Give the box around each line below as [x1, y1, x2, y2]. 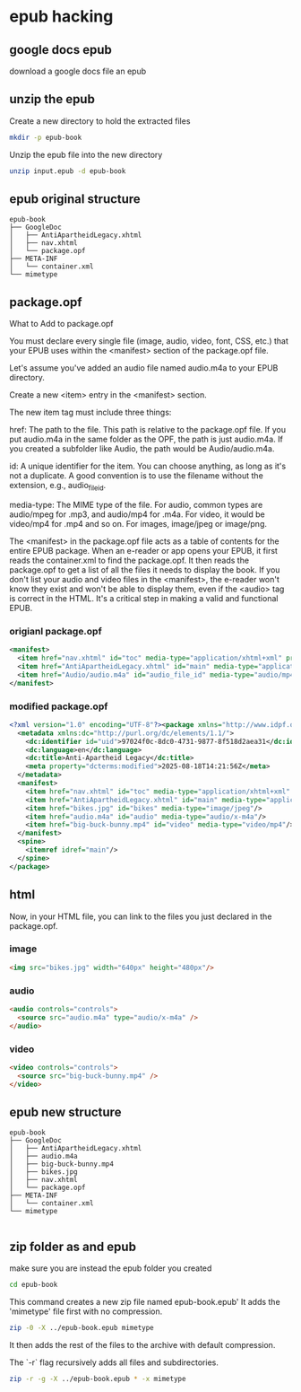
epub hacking [9, 6, 114, 27]
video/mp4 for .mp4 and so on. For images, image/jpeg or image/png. [9, 518, 267, 529]
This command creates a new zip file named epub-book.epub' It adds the [9, 1297, 280, 1308]
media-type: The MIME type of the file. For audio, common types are [9, 499, 263, 510]
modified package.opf [9, 700, 108, 713]
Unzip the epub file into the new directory [9, 149, 163, 160]
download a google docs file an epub [9, 66, 146, 76]
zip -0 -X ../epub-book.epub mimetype [9, 1324, 154, 1333]
